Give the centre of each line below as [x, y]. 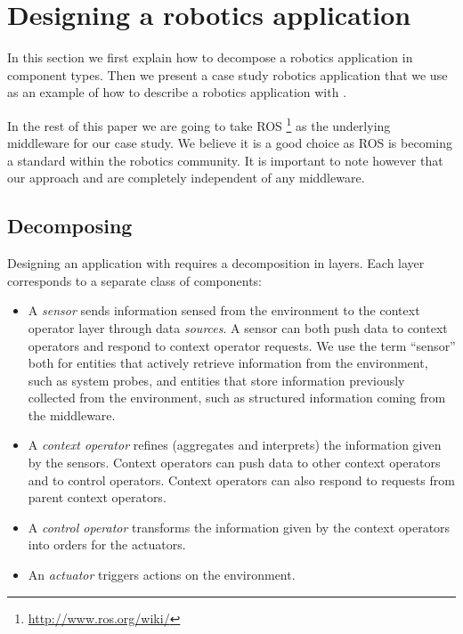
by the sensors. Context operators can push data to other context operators [234, 463]
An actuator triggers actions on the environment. [162, 575]
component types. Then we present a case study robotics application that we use [227, 74]
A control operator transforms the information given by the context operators [239, 527]
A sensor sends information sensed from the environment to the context [224, 310]
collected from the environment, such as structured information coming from [237, 398]
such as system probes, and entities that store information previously [216, 380]
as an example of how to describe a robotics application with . [177, 92]
